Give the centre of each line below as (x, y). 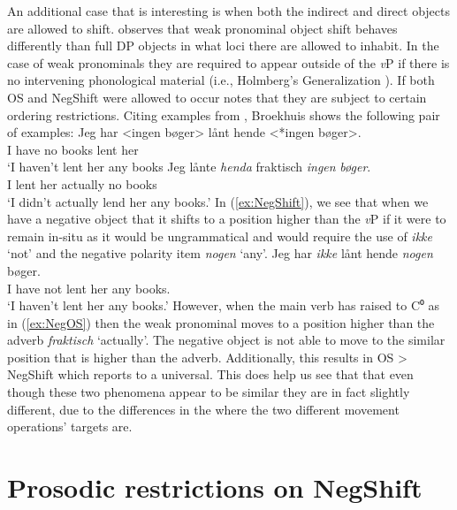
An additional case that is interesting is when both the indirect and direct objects (229, 11)
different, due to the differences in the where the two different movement (203, 409)
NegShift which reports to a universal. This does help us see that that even (210, 374)
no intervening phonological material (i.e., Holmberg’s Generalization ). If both (221, 80)
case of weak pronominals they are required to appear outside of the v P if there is (228, 62)
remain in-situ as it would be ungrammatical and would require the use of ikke (220, 236)
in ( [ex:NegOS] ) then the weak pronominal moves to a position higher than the (221, 322)
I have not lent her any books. (89, 288)
